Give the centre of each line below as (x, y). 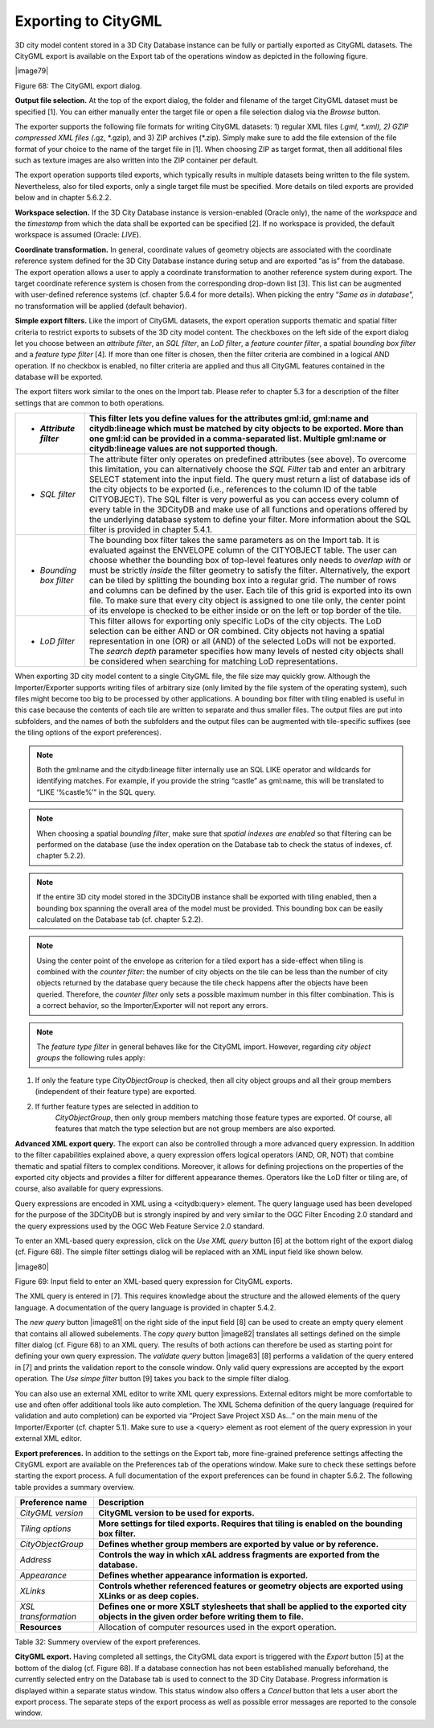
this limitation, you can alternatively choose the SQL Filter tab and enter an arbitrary (247, 469)
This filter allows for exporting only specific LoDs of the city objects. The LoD (235, 621)
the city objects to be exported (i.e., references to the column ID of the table (233, 489)
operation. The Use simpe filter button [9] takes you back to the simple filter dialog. (153, 1379)
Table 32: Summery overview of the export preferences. (108, 1642)
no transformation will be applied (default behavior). (101, 306)
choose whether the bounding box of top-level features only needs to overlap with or (250, 561)
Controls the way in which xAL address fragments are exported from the (239, 1555)
